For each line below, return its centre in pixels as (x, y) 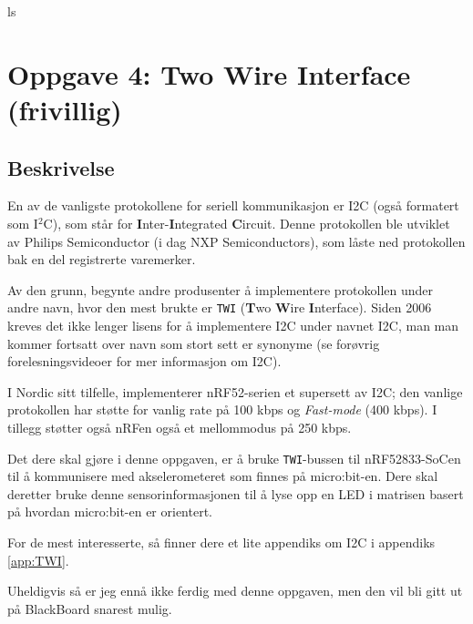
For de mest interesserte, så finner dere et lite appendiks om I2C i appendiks (221, 542)
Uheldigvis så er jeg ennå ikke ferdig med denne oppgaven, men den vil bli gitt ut (235, 591)
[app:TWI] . (38, 560)
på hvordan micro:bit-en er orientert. (110, 511)
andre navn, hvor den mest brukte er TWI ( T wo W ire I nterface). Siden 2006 (220, 307)
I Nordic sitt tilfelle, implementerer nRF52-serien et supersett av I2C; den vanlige (235, 391)
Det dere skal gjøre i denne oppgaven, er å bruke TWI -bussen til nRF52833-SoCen (234, 458)
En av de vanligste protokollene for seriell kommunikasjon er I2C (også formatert (233, 205)
